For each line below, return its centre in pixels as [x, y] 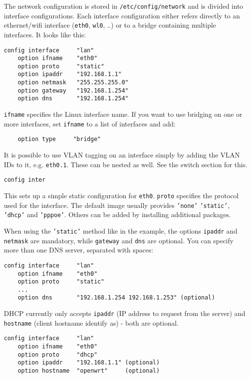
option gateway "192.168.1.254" [73, 90]
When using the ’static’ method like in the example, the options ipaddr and [121, 230]
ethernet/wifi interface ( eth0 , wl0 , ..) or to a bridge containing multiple [110, 25]
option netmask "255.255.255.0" [73, 83]
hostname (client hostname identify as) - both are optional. [91, 323]
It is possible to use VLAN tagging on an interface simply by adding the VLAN [122, 155]
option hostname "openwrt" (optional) [89, 371]
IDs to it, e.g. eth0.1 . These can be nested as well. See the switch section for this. [126, 164]
